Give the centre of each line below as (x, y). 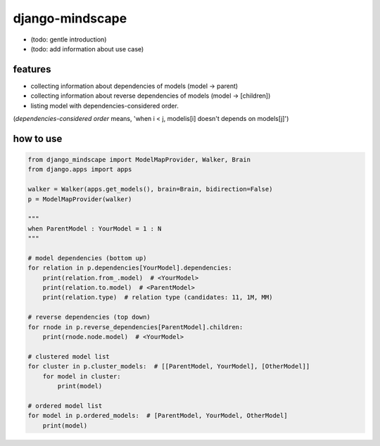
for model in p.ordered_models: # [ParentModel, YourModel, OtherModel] (158, 416)
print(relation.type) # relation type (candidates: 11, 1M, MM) (158, 298)
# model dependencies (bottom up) (87, 258)
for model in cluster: (82, 376)
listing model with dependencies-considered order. (104, 106)
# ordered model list (65, 406)
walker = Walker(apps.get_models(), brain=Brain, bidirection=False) (150, 189)
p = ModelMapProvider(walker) (80, 199)
